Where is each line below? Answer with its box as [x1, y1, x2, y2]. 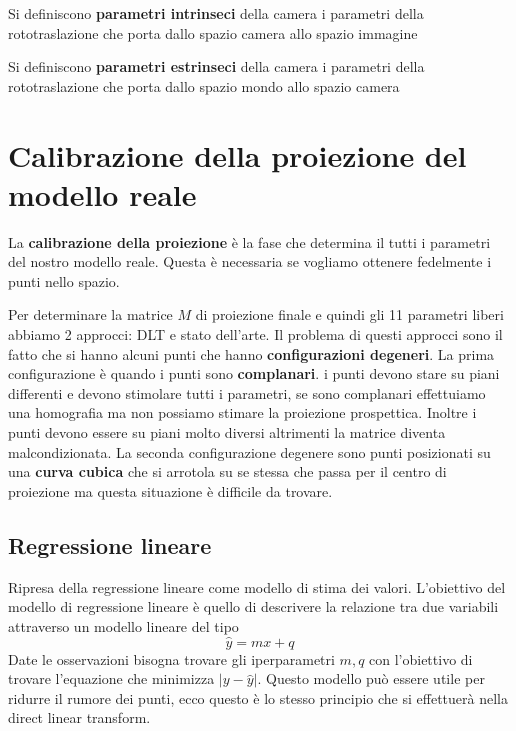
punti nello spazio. [8, 270, 120, 291]
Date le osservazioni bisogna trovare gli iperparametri [8, 648, 335, 669]
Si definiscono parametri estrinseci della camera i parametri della [8, 56, 425, 77]
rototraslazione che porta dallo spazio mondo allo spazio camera [8, 75, 400, 96]
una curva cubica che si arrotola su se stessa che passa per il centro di [8, 461, 447, 482]
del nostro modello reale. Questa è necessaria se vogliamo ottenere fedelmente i [8, 251, 492, 272]
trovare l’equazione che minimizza [8, 668, 215, 689]
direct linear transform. [8, 707, 151, 728]
